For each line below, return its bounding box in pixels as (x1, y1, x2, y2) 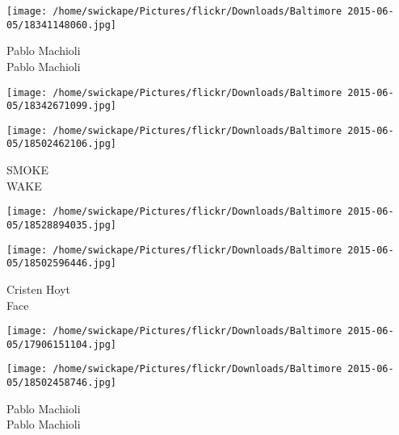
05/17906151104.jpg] (6, 338, 117, 350)
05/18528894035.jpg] (6, 219, 117, 231)
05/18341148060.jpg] (6, 19, 117, 31)
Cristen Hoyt (6, 280, 71, 297)
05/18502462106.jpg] (6, 138, 117, 150)
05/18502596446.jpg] (6, 257, 117, 270)
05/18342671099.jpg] (6, 100, 117, 112)
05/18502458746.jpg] (6, 377, 117, 389)
